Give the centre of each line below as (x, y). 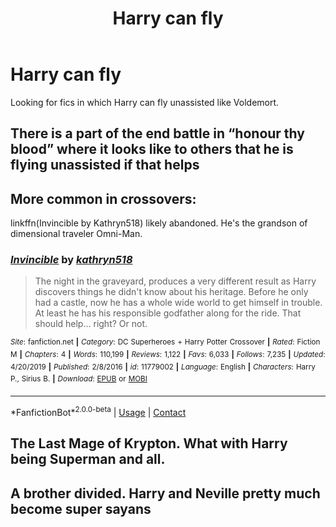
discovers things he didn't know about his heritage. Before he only (171, 292)
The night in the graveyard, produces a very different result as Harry (175, 281)
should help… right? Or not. (91, 324)
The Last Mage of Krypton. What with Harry (149, 443)
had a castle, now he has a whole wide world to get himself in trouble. (178, 303)
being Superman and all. (88, 459)
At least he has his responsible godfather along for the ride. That (168, 313)
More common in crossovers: (103, 198)
